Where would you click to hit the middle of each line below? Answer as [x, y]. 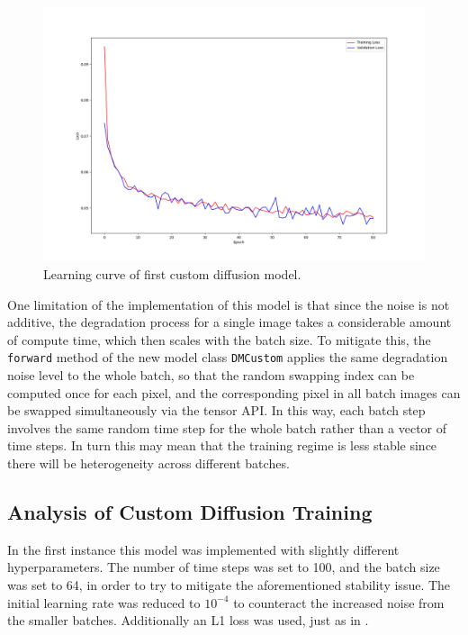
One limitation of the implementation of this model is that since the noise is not [229, 304]
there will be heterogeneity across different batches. [148, 463]
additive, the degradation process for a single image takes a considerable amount [229, 322]
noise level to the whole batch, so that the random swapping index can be [211, 375]
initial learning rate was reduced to [104, 602]
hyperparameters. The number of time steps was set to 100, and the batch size [224, 567]
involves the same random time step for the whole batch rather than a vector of [227, 427]
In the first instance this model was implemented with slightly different [203, 549]
